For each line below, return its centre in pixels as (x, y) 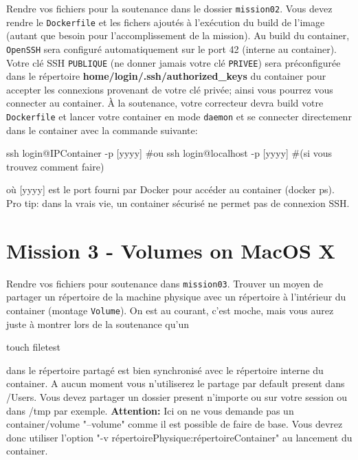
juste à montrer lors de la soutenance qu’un (98, 324)
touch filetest (34, 347)
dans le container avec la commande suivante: (102, 130)
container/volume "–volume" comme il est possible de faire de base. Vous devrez (175, 424)
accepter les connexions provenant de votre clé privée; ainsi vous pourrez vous (170, 89)
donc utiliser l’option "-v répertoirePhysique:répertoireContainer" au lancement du (179, 437)
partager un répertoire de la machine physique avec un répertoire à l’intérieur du (176, 297)
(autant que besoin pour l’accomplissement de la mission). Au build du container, (178, 35)
